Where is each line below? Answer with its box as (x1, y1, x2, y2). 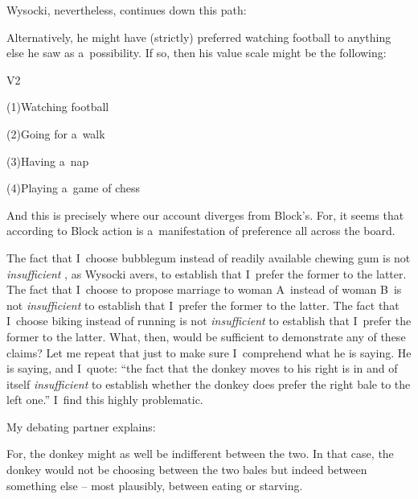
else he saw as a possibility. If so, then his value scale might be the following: (6, 44, 387, 61)
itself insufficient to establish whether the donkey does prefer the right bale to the (6, 375, 411, 392)
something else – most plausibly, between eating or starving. (6, 476, 303, 493)
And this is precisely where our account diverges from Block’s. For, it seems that (6, 206, 404, 223)
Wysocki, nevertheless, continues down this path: (6, 2, 247, 18)
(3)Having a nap (6, 152, 89, 169)
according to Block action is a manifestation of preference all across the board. (6, 222, 395, 239)
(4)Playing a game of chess (6, 179, 140, 196)
